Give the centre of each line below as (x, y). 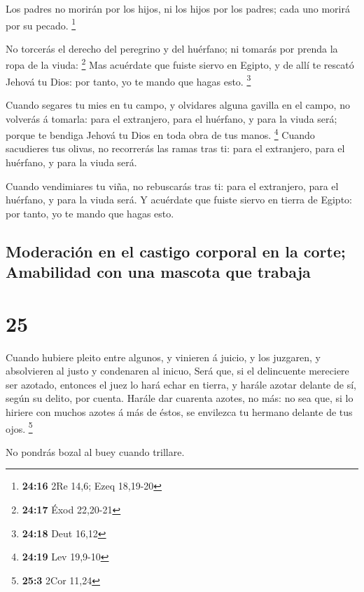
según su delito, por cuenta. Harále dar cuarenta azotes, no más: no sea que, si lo (180, 398)
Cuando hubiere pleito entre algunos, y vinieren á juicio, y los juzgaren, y (163, 357)
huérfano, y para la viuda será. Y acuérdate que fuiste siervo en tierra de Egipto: (179, 200)
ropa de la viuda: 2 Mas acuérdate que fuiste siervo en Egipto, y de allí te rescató (180, 64)
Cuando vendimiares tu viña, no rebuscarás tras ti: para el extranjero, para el (172, 186)
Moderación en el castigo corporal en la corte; (176, 251)
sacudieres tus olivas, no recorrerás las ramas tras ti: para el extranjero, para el (175, 148)
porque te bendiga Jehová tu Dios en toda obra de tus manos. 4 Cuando (160, 134)
